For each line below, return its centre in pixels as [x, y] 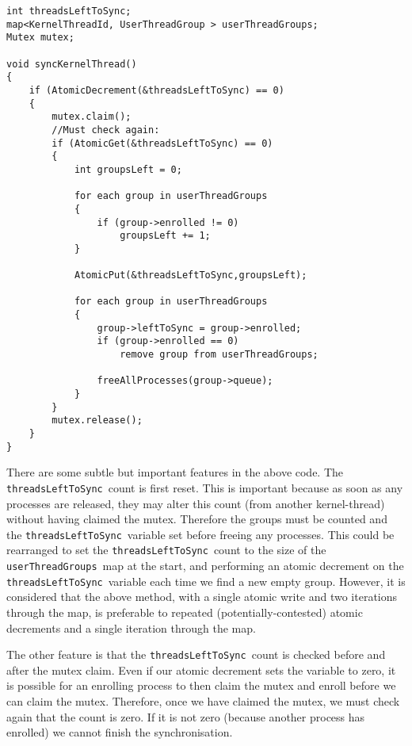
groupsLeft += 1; [165, 236]
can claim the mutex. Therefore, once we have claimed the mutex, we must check [203, 701]
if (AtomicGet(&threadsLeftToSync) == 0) [162, 143]
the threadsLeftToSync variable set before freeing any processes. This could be [200, 534]
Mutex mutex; [40, 38]
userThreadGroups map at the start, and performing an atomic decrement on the [205, 566]
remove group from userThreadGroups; [219, 355]
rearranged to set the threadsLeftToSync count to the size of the [166, 550]
